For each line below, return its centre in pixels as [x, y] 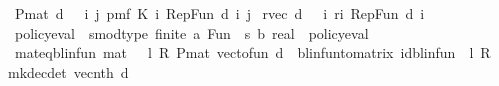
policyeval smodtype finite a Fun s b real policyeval [191, 32]
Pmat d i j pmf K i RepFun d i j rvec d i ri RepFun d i [219, 13]
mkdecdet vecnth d [68, 71]
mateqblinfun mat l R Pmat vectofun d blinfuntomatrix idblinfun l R [252, 52]
